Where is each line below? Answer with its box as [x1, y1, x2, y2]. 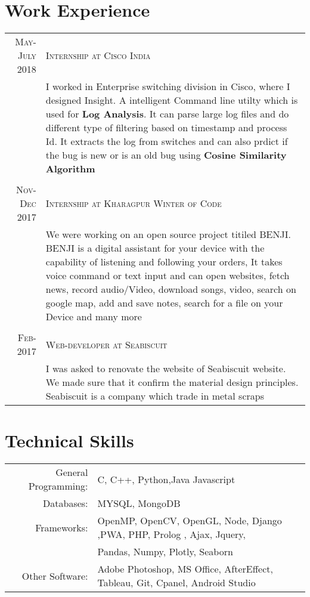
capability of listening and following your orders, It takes [45, 255, 283, 269]
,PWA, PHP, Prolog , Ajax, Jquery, [97, 527, 246, 542]
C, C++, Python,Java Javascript [97, 472, 235, 486]
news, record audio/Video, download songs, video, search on [45, 282, 296, 296]
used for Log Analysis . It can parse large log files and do [45, 107, 289, 121]
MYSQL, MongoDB [97, 496, 181, 511]
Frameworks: [35, 520, 88, 534]
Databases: [43, 496, 88, 511]
